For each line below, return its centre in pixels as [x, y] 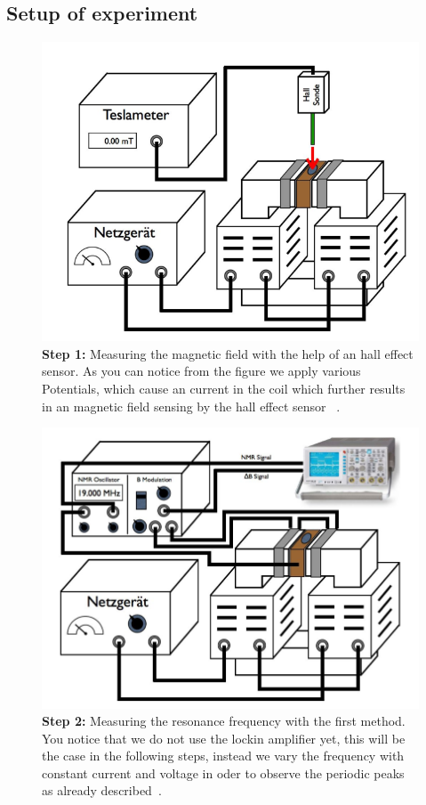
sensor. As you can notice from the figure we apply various [201, 371]
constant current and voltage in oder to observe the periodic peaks [223, 772]
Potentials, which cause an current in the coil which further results [224, 388]
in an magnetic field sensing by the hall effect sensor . [191, 406]
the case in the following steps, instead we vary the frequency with [223, 756]
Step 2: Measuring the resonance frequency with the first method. [224, 721]
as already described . [102, 790]
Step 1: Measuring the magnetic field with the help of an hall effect [228, 353]
